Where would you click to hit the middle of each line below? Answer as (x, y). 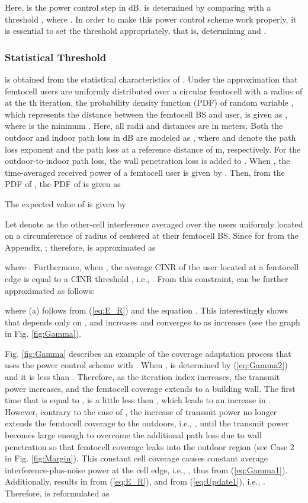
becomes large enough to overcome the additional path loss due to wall (133, 435)
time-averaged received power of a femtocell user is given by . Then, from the (145, 172)
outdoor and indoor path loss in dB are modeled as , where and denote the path (150, 137)
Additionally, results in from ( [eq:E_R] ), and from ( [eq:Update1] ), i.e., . (135, 481)
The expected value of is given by (65, 203)
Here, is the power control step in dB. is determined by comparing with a (138, 7)
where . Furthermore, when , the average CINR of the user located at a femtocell (152, 267)
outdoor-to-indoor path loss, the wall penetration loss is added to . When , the (147, 161)
